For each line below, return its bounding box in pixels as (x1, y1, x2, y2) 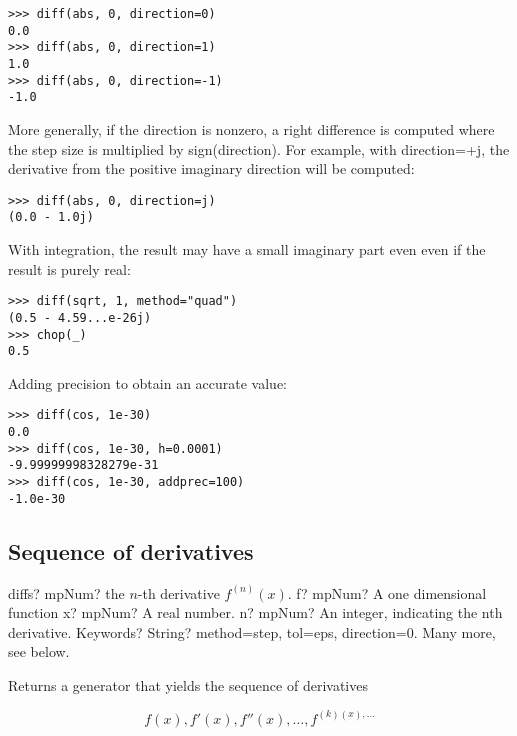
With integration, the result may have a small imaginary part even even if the (8, 239, 486, 260)
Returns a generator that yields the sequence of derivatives (8, 674, 368, 695)
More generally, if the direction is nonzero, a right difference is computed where (8, 118, 495, 139)
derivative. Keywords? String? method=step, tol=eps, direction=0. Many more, (8, 621, 496, 642)
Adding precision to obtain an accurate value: (8, 372, 288, 393)
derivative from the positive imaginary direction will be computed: (8, 158, 415, 179)
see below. (8, 641, 70, 662)
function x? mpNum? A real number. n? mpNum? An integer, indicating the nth (8, 602, 503, 623)
